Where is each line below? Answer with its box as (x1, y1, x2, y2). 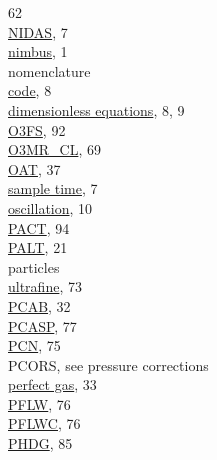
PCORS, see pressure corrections (8, 354, 209, 375)
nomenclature (8, 60, 91, 81)
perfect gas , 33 (8, 374, 97, 395)
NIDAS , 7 (8, 21, 68, 42)
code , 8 (8, 80, 52, 101)
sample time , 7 (8, 178, 98, 199)
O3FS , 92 (8, 119, 66, 140)
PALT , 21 (8, 237, 68, 258)
